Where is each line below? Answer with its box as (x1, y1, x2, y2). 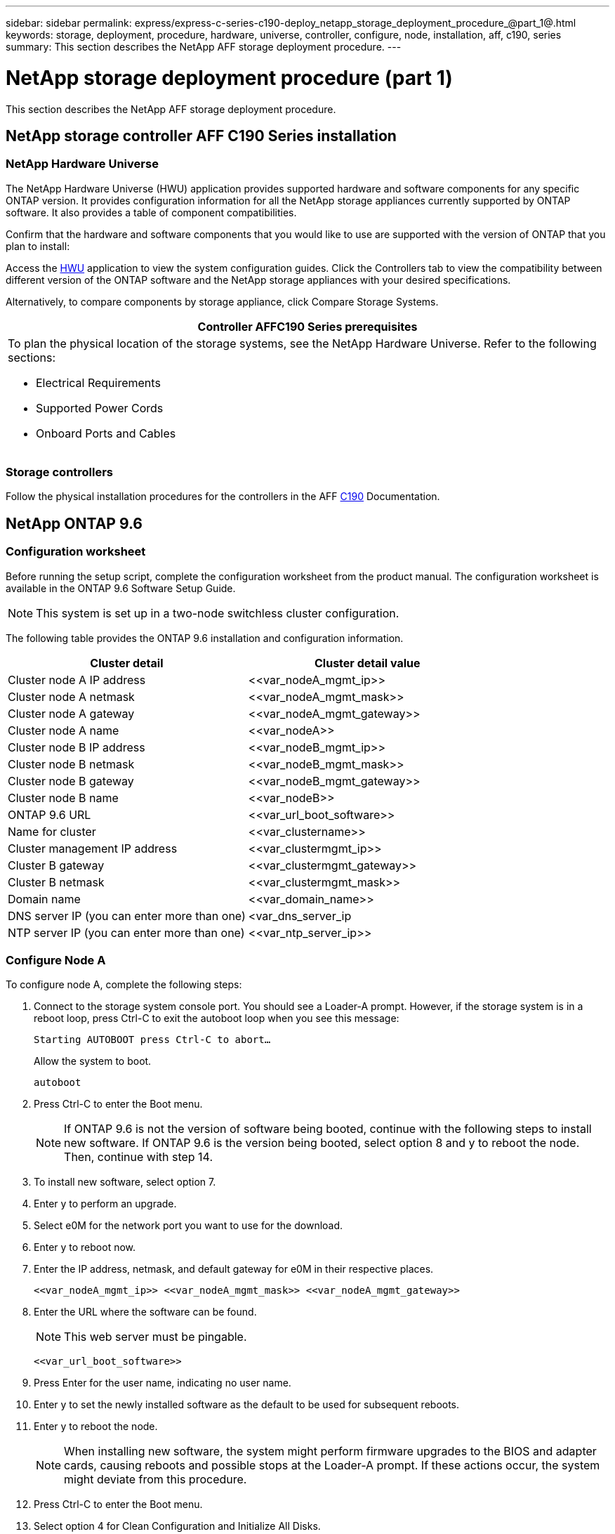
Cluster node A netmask (8, 689, 135, 704)
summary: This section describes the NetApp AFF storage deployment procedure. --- (6, 41, 402, 53)
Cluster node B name (8, 790, 119, 805)
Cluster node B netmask (8, 756, 135, 771)
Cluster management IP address (8, 841, 178, 855)
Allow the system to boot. (34, 1055, 152, 1068)
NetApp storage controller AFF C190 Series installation (6, 126, 397, 145)
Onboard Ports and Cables (36, 426, 176, 440)
